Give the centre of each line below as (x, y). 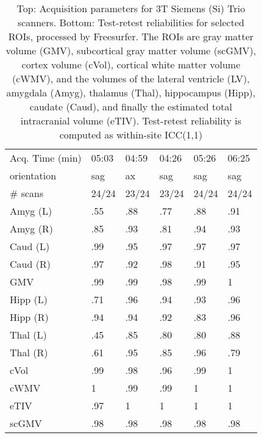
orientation (33, 175)
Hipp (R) (29, 317)
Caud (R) (30, 264)
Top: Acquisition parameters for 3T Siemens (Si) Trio (131, 8)
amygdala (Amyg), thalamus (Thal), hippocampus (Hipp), (131, 92)
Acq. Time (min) (46, 158)
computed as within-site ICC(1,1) (131, 135)
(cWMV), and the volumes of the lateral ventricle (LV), (131, 78)
